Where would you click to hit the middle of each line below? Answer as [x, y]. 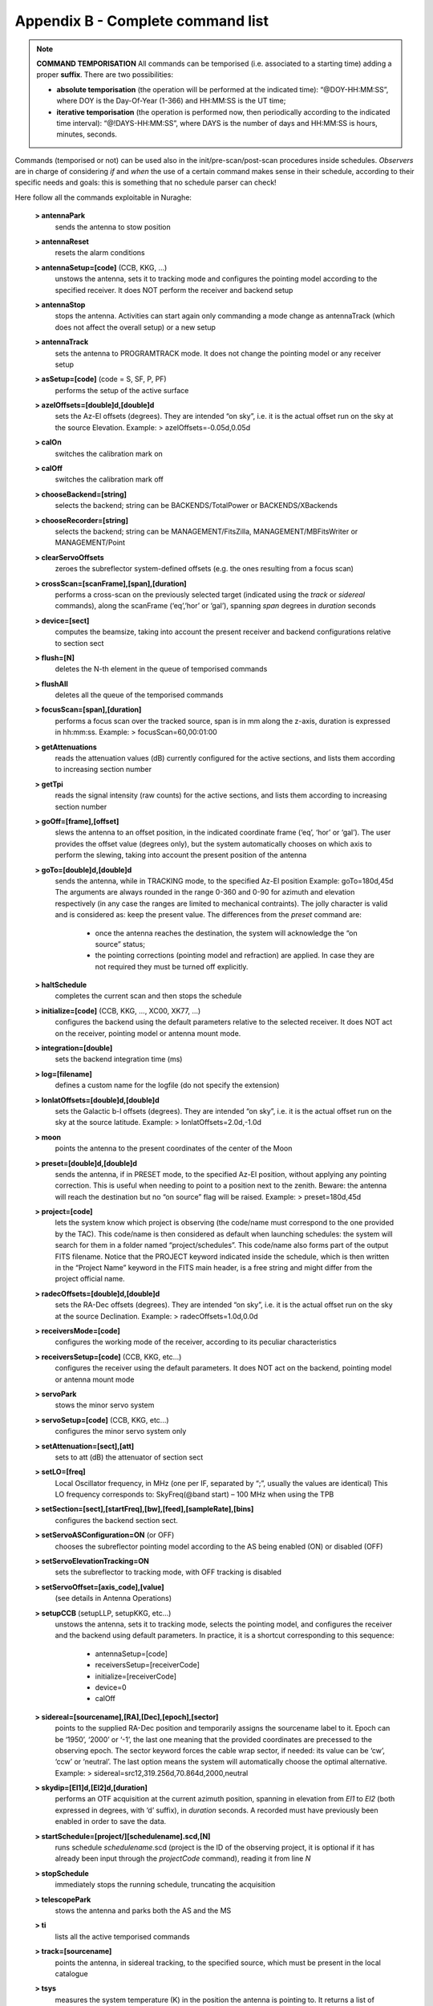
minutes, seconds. [87, 134]
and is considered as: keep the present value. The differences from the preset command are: [208, 915]
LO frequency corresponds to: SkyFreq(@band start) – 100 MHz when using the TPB [194, 1494]
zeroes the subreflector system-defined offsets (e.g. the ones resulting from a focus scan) [204, 569]
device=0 [111, 1687]
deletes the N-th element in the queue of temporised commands [161, 669]
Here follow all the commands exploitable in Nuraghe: [103, 197]
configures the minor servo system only [121, 1431]
